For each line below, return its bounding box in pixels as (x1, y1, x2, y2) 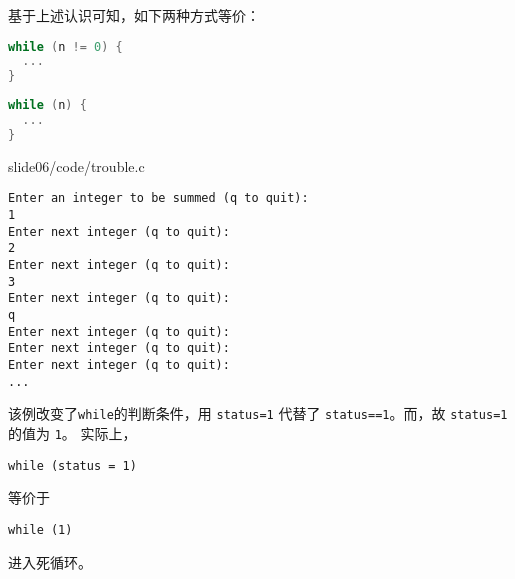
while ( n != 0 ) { (8, 39, 123, 54)
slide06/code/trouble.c (8, 155, 145, 176)
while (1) (8, 522, 73, 537)
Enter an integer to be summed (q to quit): (8, 191, 309, 206)
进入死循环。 (8, 551, 92, 572)
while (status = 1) (8, 458, 137, 473)
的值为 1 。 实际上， (8, 422, 137, 443)
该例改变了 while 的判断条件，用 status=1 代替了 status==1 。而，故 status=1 (8, 403, 508, 424)
